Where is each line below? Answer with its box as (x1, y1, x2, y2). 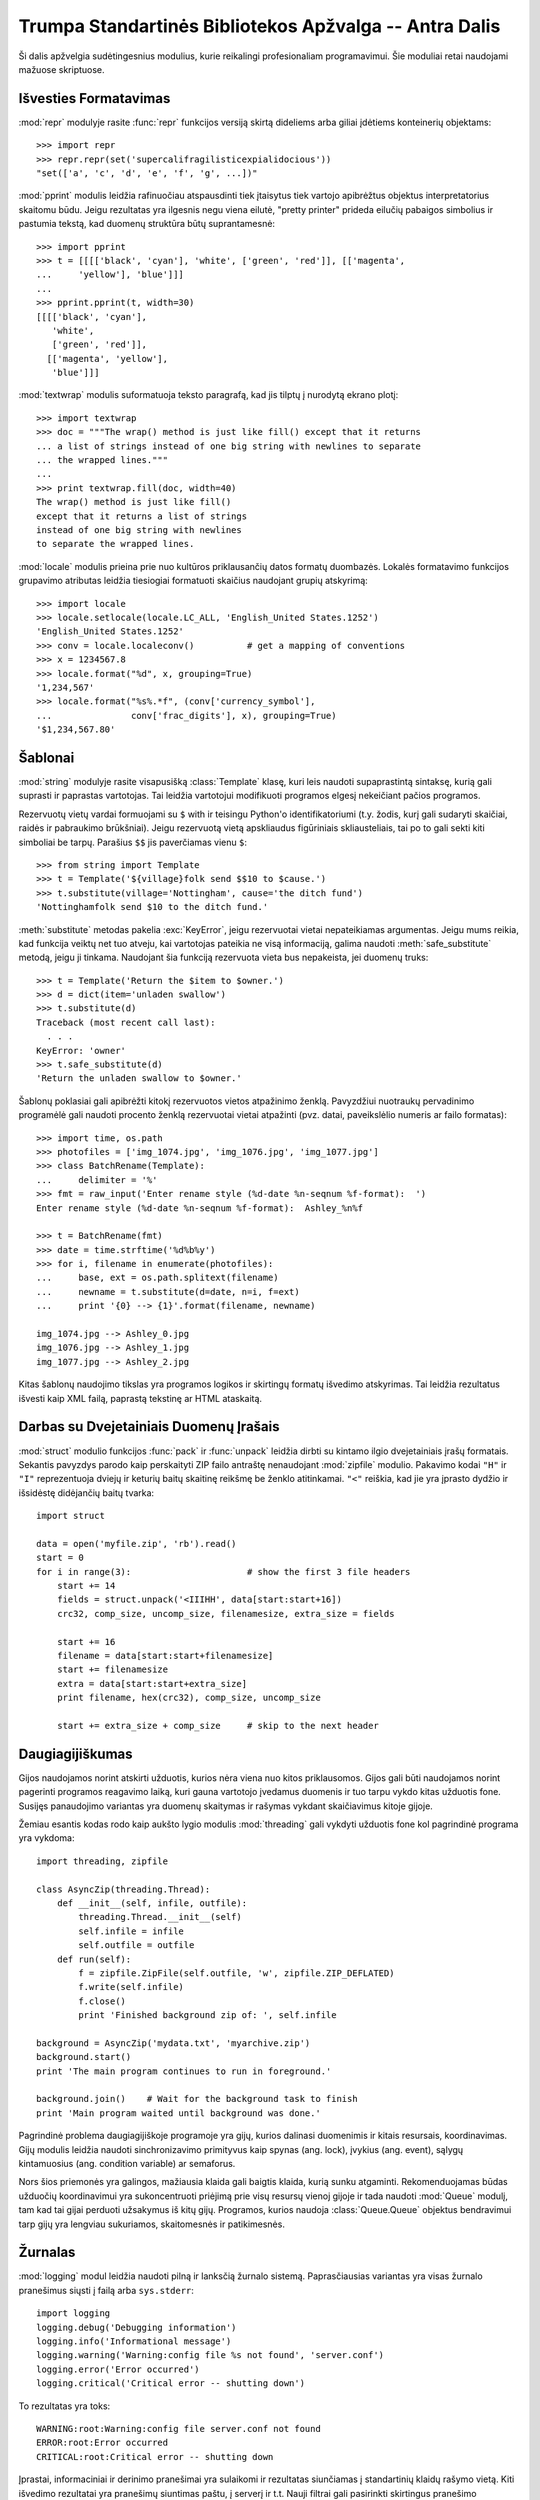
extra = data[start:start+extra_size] (56, 1678, 248, 1689)
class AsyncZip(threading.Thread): (36, 1883, 211, 1895)
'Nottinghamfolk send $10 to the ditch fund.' (36, 901, 269, 913)
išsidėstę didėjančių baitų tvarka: (18, 1486, 155, 1499)
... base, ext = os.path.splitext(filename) (36, 1272, 279, 1284)
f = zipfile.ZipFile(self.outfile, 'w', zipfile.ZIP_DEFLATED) (78, 1967, 395, 1979)
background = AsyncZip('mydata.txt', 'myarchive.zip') (36, 2037, 311, 2049)
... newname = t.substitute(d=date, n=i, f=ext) (36, 1286, 300, 1297)
